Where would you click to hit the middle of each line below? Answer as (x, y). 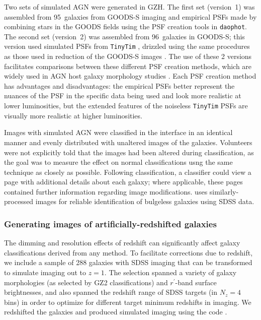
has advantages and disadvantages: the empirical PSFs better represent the (119, 85)
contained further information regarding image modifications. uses (106, 191)
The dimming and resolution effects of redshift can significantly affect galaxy (122, 243)
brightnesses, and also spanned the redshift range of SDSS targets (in (111, 292)
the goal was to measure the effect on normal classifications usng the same (118, 162)
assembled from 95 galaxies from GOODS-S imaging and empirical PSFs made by (130, 16)
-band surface (196, 282)
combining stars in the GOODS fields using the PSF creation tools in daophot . (125, 26)
